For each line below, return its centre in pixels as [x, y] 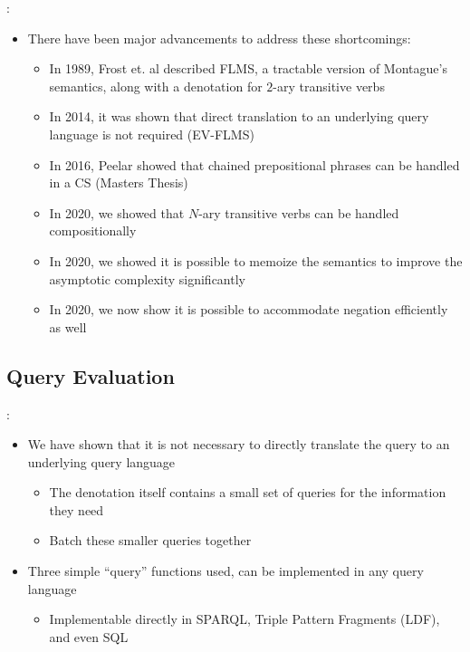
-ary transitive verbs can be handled [299, 212]
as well [68, 326]
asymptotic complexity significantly [147, 278]
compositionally [93, 230]
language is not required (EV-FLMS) [152, 134]
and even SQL [89, 636]
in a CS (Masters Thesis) [119, 182]
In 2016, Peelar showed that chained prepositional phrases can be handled [254, 164]
